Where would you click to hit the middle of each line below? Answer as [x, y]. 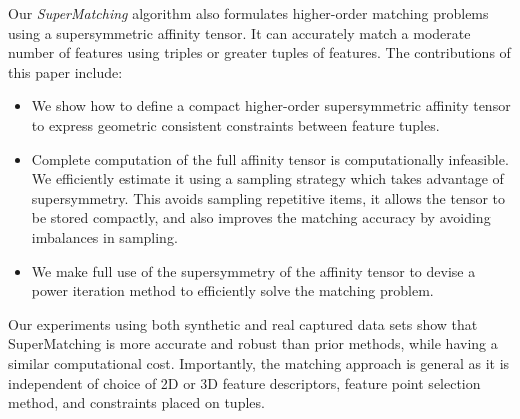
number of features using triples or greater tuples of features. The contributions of [259, 52]
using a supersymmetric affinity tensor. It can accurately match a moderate [239, 32]
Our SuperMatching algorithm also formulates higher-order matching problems [248, 13]
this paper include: [65, 71]
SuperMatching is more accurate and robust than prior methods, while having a [253, 343]
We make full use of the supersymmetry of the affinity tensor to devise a [253, 270]
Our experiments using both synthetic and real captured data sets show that [243, 323]
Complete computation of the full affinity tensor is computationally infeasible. [270, 158]
